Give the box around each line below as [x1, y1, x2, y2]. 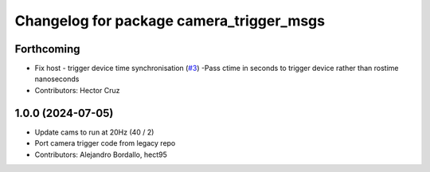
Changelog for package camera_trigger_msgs [14, 12, 326, 29]
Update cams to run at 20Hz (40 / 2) [34, 127, 154, 137]
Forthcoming [14, 42, 80, 56]
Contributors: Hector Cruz [34, 85, 120, 95]
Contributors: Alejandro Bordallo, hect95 [34, 150, 167, 159]
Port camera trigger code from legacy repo [34, 139, 176, 148]
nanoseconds [34, 74, 80, 84]
